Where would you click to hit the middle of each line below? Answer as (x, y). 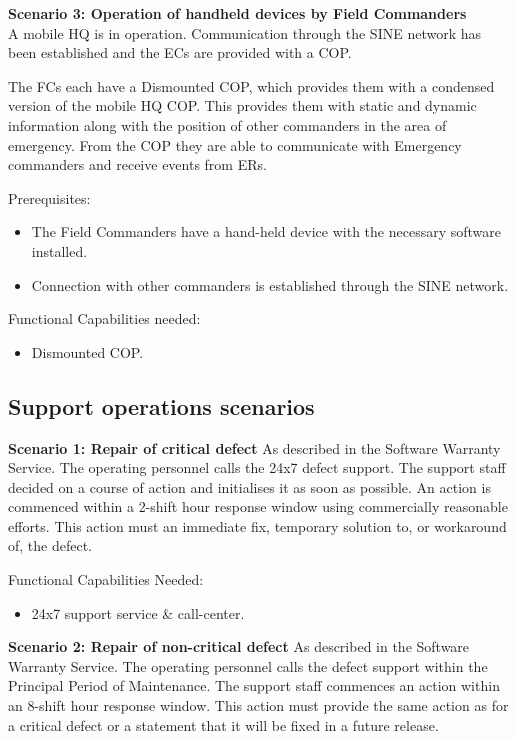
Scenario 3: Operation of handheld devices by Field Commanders (237, 13)
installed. (59, 250)
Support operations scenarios (161, 405)
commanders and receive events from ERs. (137, 164)
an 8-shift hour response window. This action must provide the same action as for (258, 705)
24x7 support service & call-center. (138, 612)
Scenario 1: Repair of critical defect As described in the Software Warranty (254, 447)
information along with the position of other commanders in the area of (227, 124)
